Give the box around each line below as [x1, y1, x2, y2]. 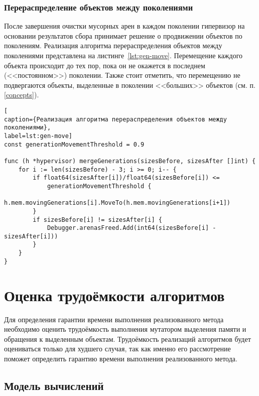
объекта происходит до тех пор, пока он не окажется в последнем [4, 60, 205, 70]
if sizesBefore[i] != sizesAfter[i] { [33, 216, 162, 223]
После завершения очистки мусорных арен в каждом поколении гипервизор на [4, 21, 245, 31]
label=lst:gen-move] [4, 132, 73, 140]
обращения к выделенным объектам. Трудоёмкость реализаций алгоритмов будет [4, 333, 251, 344]
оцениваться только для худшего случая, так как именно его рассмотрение [4, 343, 231, 354]
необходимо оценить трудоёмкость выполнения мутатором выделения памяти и [4, 324, 246, 334]
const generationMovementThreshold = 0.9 [4, 141, 145, 148]
